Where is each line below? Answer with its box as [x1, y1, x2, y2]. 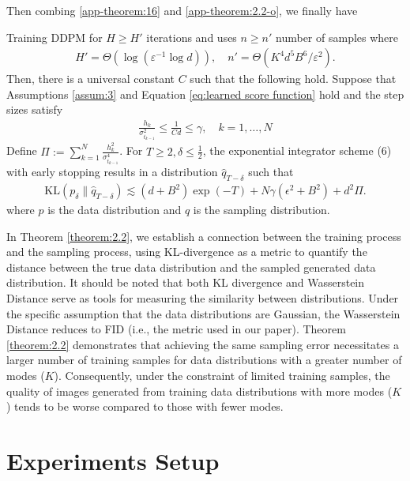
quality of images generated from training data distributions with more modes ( [6, 382, 393, 399]
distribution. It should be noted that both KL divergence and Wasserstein [6, 274, 365, 291]
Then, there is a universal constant [6, 70, 175, 87]
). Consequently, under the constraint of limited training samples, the [54, 366, 390, 383]
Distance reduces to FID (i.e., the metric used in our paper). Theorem [6, 321, 346, 337]
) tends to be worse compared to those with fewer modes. [6, 398, 284, 415]
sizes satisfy [6, 101, 63, 118]
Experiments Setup [6, 444, 220, 476]
